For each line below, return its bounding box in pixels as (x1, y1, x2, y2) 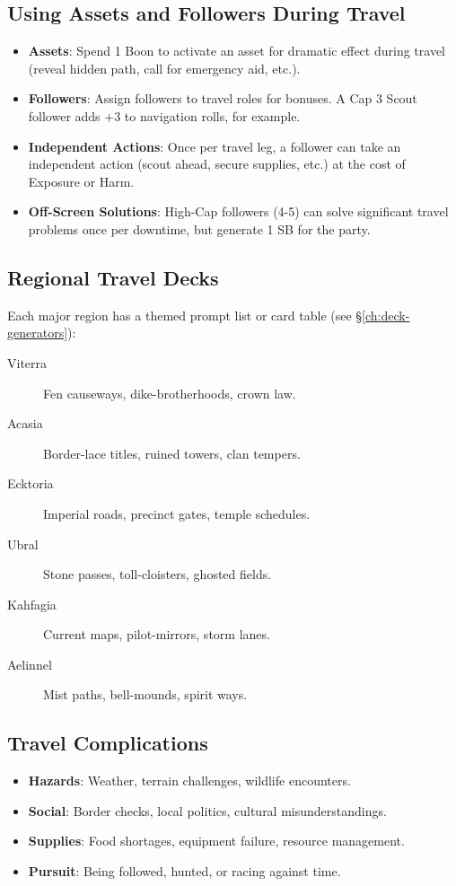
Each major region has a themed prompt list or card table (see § (7, 305, 363, 324)
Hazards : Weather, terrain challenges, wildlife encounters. (28, 771, 351, 790)
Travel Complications (7, 729, 208, 757)
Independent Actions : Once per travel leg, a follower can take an (28, 136, 401, 155)
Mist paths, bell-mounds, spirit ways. (43, 685, 248, 704)
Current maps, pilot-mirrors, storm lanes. (43, 625, 270, 644)
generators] (7, 323, 68, 342)
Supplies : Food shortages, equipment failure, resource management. (28, 831, 405, 850)
